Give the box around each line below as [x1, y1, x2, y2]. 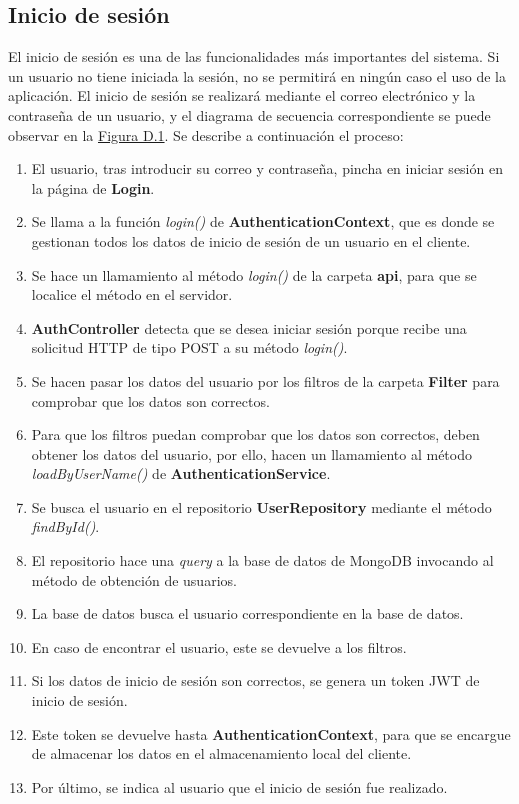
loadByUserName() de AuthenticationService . [31, 463, 331, 484]
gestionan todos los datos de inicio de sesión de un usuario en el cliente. [31, 230, 471, 251]
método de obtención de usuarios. [31, 569, 237, 590]
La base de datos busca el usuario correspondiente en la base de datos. [31, 603, 464, 624]
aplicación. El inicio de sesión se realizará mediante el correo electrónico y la [8, 85, 476, 106]
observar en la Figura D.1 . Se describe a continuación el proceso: [8, 124, 404, 145]
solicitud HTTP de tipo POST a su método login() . [31, 337, 348, 358]
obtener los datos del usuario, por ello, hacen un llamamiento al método [31, 443, 472, 464]
